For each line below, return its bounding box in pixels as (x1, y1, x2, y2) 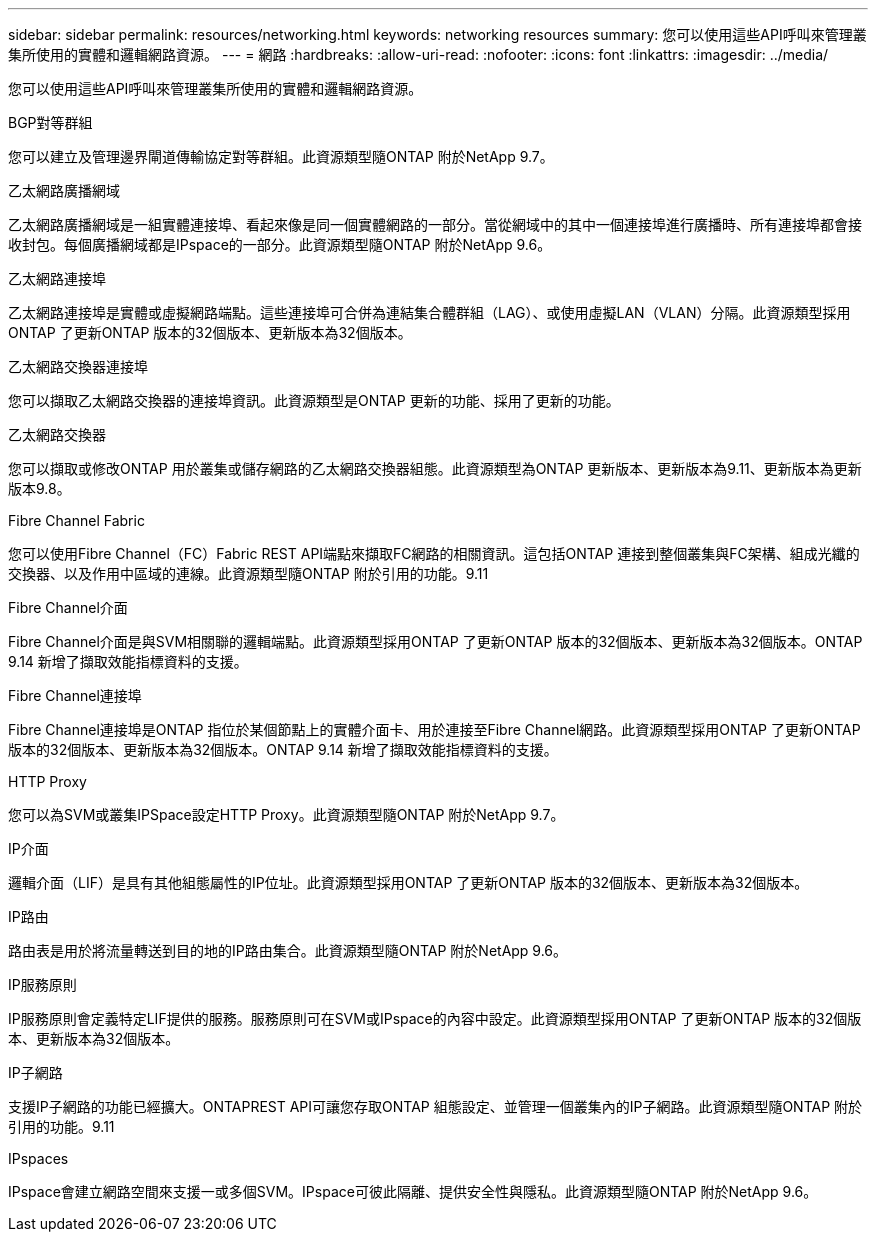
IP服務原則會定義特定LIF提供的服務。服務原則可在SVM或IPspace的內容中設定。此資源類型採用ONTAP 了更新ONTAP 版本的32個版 (8, 1010, 862, 1027)
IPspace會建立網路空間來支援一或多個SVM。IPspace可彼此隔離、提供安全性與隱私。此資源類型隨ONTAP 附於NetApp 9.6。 (8, 1183, 818, 1200)
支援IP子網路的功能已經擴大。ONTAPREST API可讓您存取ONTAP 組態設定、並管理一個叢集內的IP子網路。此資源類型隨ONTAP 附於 (8, 1098, 863, 1115)
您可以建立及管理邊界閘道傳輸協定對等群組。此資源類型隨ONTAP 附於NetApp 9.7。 (8, 148, 554, 165)
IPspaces (8, 1150, 69, 1167)
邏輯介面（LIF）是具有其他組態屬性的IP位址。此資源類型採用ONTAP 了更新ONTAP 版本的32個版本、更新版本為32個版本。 (8, 874, 809, 891)
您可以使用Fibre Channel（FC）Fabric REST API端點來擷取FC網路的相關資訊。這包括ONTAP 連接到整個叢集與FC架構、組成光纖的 (8, 545, 860, 562)
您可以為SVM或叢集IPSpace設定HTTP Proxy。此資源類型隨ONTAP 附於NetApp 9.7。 (8, 806, 565, 823)
